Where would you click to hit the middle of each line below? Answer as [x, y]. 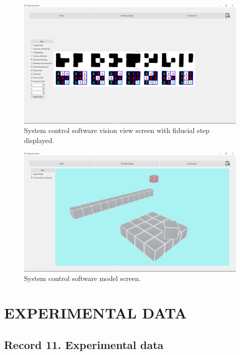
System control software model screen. [82, 278]
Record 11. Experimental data [84, 344]
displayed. [39, 140]
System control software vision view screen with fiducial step [117, 130]
